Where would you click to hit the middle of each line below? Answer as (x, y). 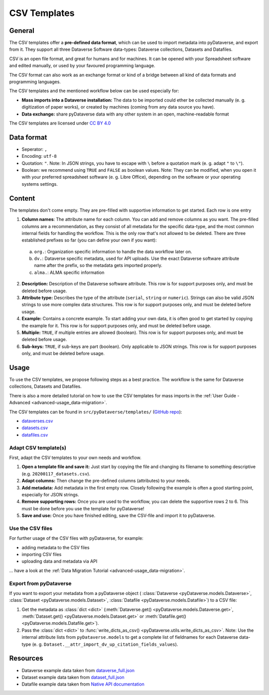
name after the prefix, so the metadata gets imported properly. (98, 265)
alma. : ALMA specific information (69, 272)
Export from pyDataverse (40, 583)
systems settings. (40, 184)
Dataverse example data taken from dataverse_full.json (78, 670)
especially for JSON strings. (50, 494)
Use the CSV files (31, 528)
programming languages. (35, 82)
